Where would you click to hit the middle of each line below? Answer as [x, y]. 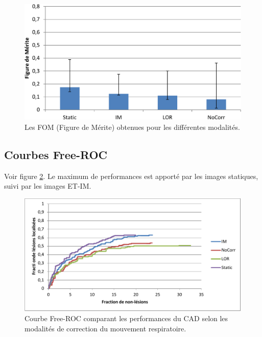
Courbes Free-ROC [56, 155]
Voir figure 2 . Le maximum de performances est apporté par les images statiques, [131, 176]
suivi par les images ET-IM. [48, 186]
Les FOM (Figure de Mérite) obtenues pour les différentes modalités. [132, 127]
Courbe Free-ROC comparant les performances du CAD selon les [126, 318]
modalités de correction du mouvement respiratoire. [105, 328]
